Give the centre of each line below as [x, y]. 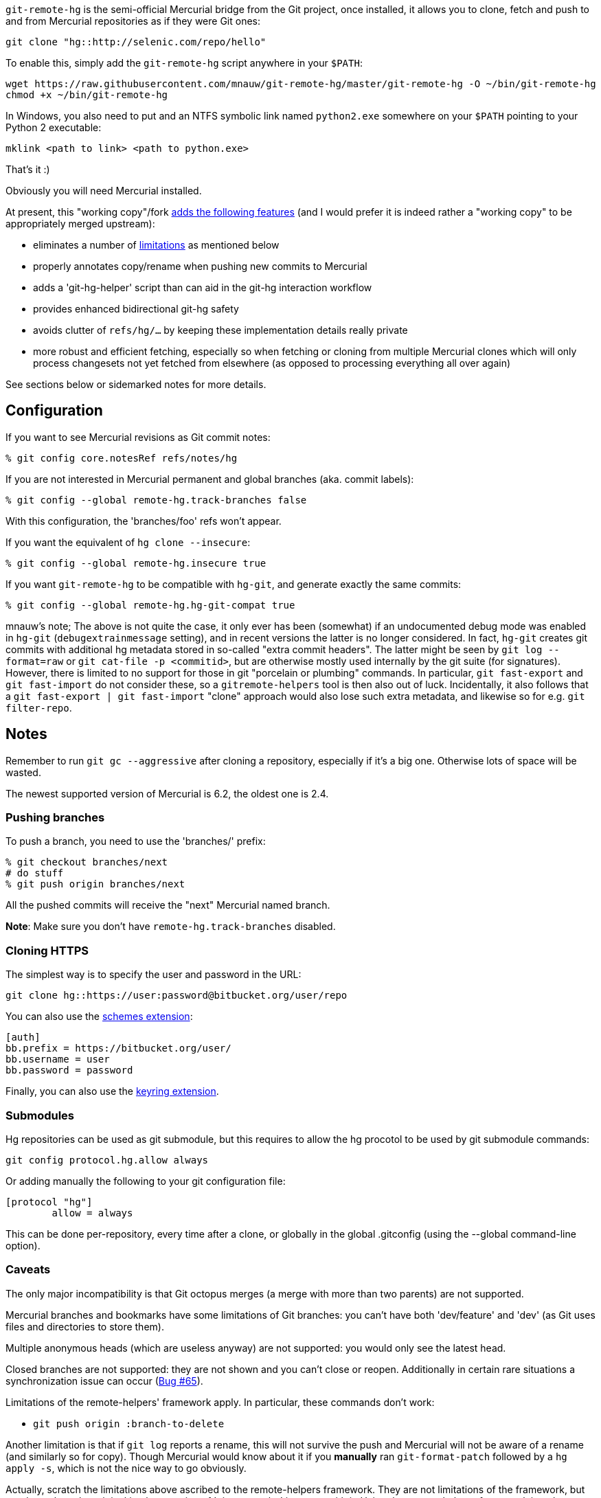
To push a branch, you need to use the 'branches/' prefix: [136, 841]
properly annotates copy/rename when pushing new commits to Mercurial [200, 266]
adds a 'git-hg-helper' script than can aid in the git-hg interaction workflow [203, 287]
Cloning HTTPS [47, 950]
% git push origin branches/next [95, 884]
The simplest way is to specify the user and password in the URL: [154, 975]
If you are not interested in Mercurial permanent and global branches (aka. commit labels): [210, 479]
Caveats [28, 1270]
